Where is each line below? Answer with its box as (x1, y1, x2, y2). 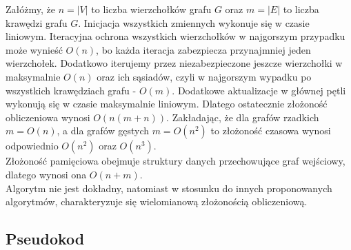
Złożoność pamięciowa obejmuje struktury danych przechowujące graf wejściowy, (6, 154, 345, 168)
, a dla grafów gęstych (57, 123, 150, 138)
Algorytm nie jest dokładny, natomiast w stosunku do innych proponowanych (6, 180, 332, 195)
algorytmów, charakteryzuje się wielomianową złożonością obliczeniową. (6, 194, 308, 209)
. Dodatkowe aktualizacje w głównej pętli (172, 83, 346, 97)
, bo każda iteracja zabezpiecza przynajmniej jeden (96, 42, 311, 56)
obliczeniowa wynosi (6, 110, 90, 124)
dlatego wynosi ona (6, 167, 87, 181)
